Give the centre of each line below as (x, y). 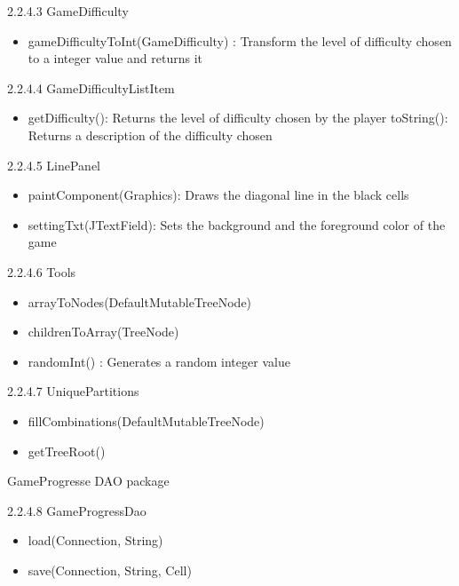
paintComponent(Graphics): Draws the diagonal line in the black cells (218, 195)
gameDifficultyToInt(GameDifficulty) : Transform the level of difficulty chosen (240, 40)
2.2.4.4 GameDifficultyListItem (91, 87)
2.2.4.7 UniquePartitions (73, 391)
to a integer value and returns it (115, 58)
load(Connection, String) (95, 540)
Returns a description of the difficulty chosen (150, 135)
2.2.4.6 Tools (42, 271)
